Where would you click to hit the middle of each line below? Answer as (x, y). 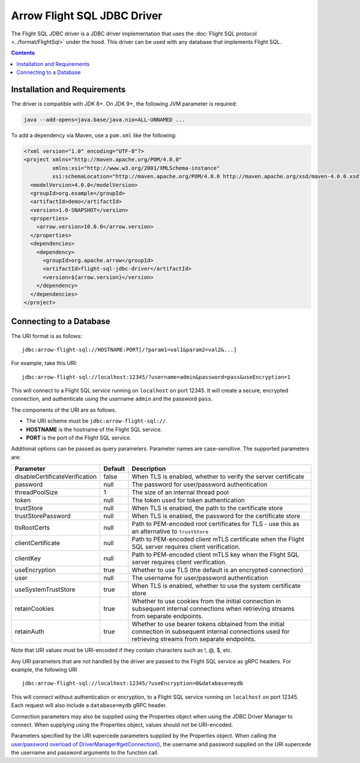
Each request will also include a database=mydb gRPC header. (89, 705)
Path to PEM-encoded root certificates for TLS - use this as (215, 524)
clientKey (28, 558)
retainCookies (34, 609)
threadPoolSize (36, 492)
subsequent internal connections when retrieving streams (213, 609)
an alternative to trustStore (170, 531)
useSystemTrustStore (45, 590)
